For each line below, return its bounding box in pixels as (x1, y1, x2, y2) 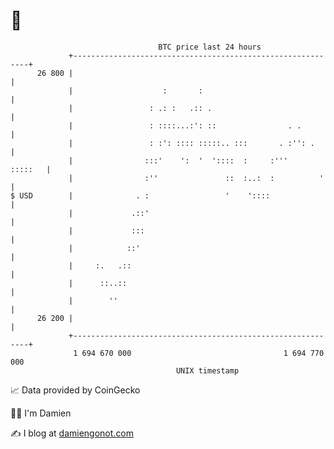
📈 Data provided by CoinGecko (10, 384, 141, 396)
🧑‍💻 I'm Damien (10, 407, 72, 419)
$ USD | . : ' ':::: (10, 190, 271, 201)
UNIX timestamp (175, 365, 240, 376)
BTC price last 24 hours (158, 42, 262, 52)
